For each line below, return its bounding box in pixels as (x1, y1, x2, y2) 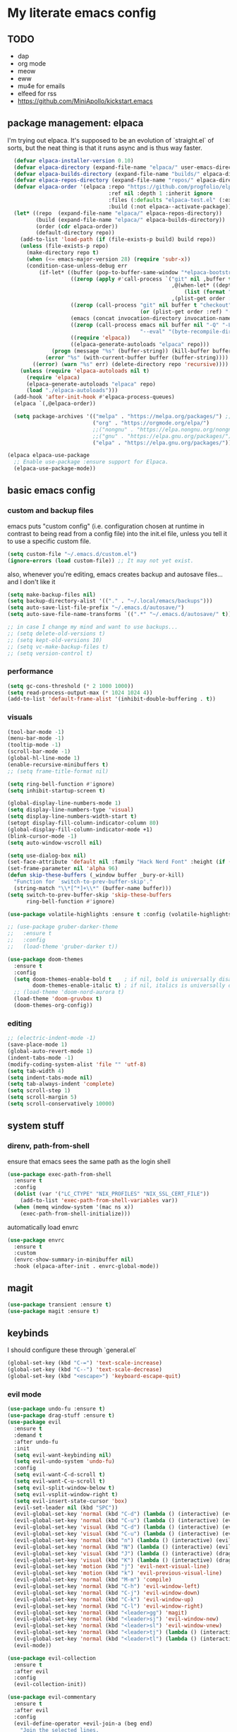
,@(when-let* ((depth (171, 282, 235, 289)
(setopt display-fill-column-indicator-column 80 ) (7, 819, 159, 827)
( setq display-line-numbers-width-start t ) (7, 813, 138, 820)
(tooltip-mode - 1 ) (7, 742, 61, 749)
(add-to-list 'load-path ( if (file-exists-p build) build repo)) (20, 236, 217, 243)
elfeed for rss (17, 90, 57, 97)
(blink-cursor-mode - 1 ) (7, 832, 78, 840)
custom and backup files (7, 506, 94, 516)
